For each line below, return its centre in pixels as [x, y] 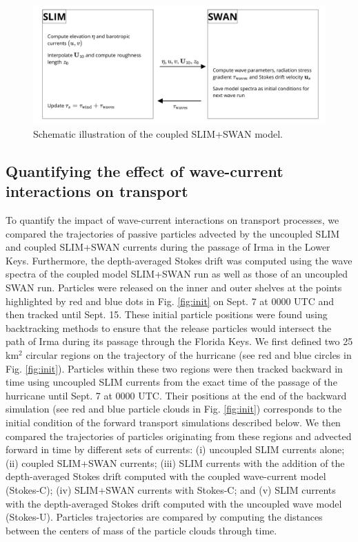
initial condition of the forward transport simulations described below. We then [173, 422]
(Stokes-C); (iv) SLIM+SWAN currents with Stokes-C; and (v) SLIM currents [171, 489]
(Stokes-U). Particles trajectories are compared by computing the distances [164, 517]
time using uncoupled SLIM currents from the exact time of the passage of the [171, 382]
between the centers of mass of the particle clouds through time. [141, 530]
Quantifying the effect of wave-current [145, 170]
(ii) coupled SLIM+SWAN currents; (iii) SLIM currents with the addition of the [175, 462]
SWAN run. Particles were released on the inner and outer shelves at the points [174, 287]
